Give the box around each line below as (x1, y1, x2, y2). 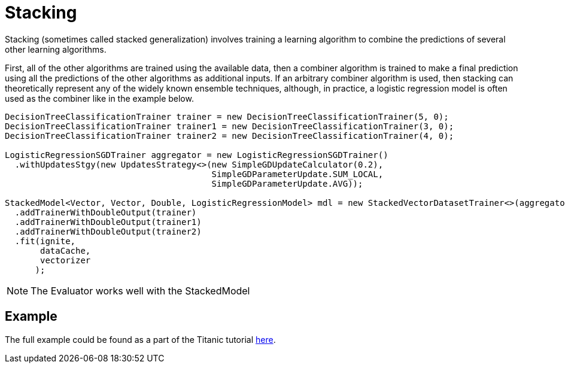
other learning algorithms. (5, 44, 107, 54)
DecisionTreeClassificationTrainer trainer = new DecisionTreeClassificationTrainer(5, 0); (5, 111, 449, 121)
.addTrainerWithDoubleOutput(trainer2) (14, 226, 202, 236)
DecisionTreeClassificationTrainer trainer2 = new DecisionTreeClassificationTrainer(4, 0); (5, 130, 454, 141)
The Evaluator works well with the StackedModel (31, 284, 250, 297)
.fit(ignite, (14, 236, 76, 246)
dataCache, (40, 245, 91, 256)
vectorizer (40, 255, 91, 265)
